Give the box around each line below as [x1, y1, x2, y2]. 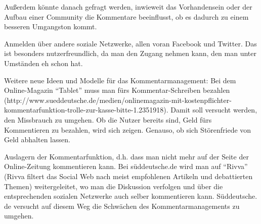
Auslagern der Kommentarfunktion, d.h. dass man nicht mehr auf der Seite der [4, 151, 249, 161]
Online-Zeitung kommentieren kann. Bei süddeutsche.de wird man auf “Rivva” [4, 161, 248, 172]
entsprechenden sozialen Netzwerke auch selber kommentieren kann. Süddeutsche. [4, 191, 257, 201]
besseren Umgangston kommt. [4, 21, 97, 32]
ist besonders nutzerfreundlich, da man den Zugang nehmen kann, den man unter [4, 48, 256, 59]
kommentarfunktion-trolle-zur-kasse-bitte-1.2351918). [4, 104, 168, 115]
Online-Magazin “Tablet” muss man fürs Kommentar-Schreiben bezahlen [4, 85, 230, 95]
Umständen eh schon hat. [4, 58, 83, 68]
